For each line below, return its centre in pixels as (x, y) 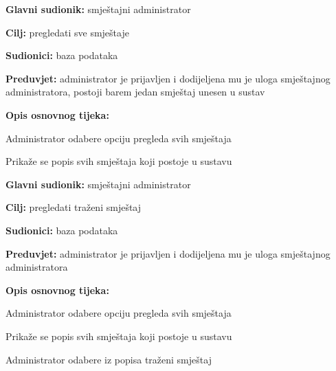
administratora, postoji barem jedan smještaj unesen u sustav (135, 92)
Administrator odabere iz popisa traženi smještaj (109, 359)
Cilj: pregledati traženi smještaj (74, 207)
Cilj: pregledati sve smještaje (67, 32)
